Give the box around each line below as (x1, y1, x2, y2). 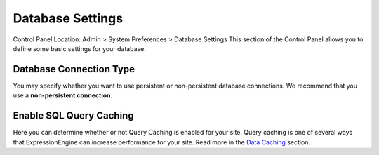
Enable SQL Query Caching (13, 109, 134, 122)
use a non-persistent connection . (13, 91, 113, 100)
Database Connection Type (13, 63, 135, 75)
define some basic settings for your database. (13, 44, 147, 53)
